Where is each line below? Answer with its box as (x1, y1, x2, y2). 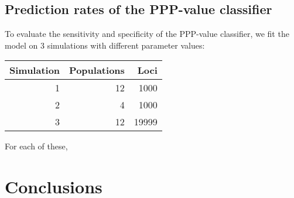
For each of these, (5, 140, 68, 152)
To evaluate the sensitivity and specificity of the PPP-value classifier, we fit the (5, 28, 289, 40)
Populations (69, 63, 125, 77)
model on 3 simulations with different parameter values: (5, 39, 205, 51)
